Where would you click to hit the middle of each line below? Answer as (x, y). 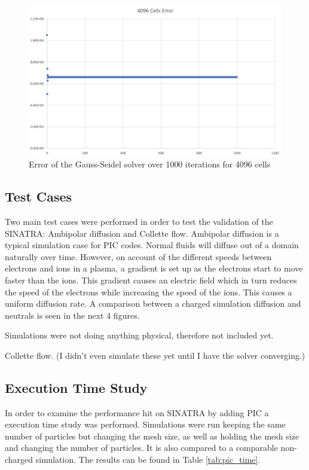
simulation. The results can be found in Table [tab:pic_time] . (148, 460)
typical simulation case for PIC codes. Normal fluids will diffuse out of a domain (152, 245)
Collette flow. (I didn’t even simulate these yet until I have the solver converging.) (155, 355)
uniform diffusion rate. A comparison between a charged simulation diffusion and (153, 303)
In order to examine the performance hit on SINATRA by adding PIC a (137, 412)
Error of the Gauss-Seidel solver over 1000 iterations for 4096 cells (150, 164)
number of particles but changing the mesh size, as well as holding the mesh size (152, 436)
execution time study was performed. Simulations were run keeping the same (145, 424)
